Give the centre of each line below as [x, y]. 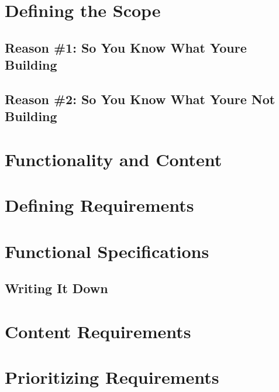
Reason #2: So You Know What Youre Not [140, 99]
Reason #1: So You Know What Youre [126, 47]
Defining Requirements [99, 205]
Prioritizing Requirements [112, 377]
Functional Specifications [107, 251]
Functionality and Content [113, 159]
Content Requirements [98, 331]
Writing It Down [56, 288]
